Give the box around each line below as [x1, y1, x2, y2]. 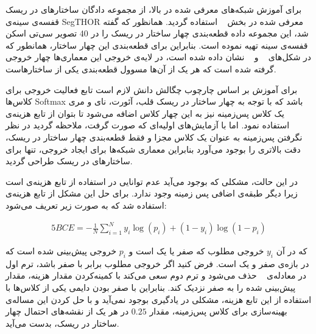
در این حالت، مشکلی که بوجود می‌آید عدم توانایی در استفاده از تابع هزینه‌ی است [5, 175, 298, 187]
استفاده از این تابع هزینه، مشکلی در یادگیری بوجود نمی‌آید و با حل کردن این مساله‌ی [5, 293, 312, 305]
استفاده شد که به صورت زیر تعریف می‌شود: [5, 198, 167, 211]
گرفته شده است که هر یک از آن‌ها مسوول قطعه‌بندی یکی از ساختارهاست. [5, 62, 276, 75]
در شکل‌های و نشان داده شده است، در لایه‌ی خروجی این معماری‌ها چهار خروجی [5, 50, 312, 63]
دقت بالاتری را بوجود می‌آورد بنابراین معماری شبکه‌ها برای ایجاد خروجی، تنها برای [5, 142, 301, 155]
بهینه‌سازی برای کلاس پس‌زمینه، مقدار [149, 305, 287, 318]
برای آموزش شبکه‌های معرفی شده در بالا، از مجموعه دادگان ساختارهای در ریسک [5, 3, 302, 15]
